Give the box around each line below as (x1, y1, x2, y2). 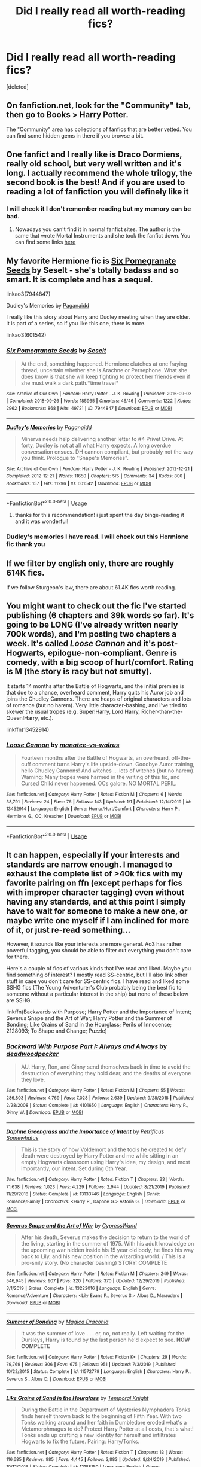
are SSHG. (6, 997, 32, 1004)
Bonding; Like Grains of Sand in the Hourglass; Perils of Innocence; (6, 1021, 172, 1028)
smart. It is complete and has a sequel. (6, 274, 153, 285)
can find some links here (14, 238, 76, 246)
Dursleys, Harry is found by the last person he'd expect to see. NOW (20, 1336, 190, 1343)
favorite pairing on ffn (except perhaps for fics (6, 878, 182, 888)
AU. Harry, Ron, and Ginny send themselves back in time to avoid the (20, 1063, 191, 1070)
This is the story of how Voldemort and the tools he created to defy (20, 1146, 187, 1153)
